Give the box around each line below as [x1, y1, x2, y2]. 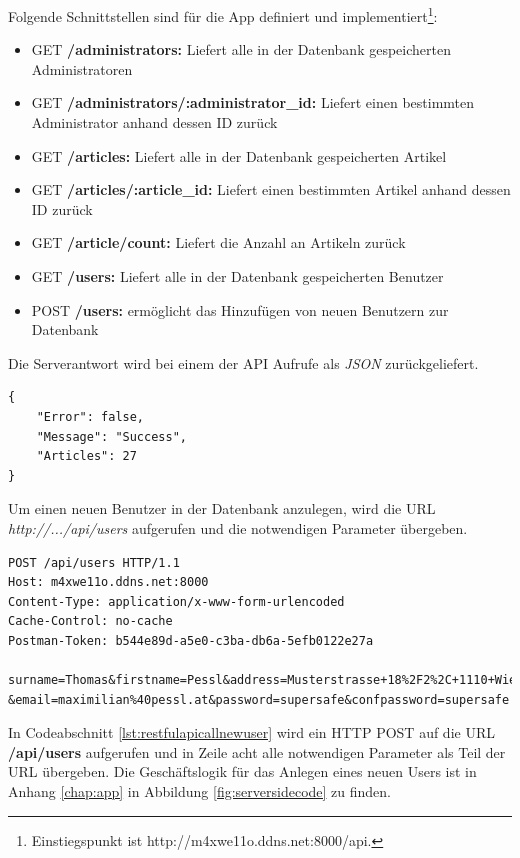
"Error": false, [36, 409, 145, 424]
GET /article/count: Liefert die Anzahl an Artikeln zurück [31, 232, 406, 253]
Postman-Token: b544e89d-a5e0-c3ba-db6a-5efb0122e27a [8, 633, 374, 648]
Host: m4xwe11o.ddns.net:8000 [8, 575, 209, 590]
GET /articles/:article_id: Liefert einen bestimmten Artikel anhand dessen [31, 179, 511, 200]
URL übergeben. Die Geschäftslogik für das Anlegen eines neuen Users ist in [8, 761, 477, 782]
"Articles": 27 [36, 449, 137, 464]
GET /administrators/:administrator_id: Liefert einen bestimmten [31, 92, 475, 113]
